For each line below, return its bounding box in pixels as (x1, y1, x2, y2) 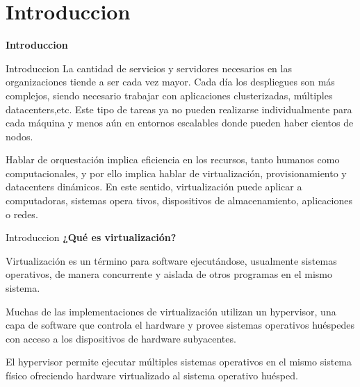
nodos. (6, 129, 33, 143)
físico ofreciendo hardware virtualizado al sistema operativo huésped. (6, 368, 298, 382)
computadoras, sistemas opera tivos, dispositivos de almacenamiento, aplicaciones (6, 193, 352, 208)
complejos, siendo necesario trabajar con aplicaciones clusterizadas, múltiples (6, 88, 333, 102)
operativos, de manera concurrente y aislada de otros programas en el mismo (6, 267, 333, 281)
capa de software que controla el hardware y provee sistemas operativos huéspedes (6, 318, 354, 332)
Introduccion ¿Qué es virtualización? (6, 230, 177, 245)
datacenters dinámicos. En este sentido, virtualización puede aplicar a (6, 179, 302, 194)
